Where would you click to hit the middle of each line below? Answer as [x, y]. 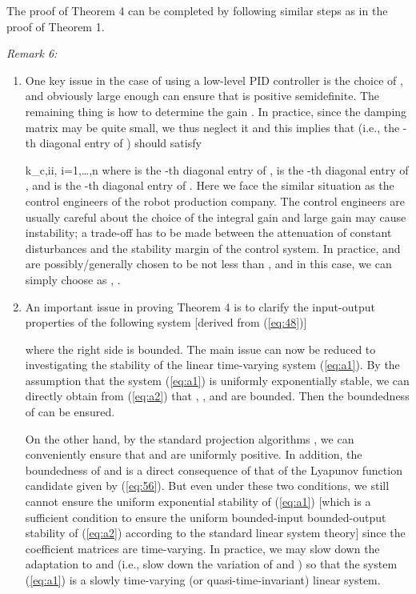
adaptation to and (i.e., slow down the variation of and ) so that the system [211, 564]
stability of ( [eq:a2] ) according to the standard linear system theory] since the [215, 533]
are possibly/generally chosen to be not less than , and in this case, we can [208, 264]
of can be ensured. [70, 412]
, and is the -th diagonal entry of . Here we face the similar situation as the [210, 185]
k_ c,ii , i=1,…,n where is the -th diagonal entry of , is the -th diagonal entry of [217, 169]
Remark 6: [32, 53]
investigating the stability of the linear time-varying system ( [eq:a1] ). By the [212, 365]
